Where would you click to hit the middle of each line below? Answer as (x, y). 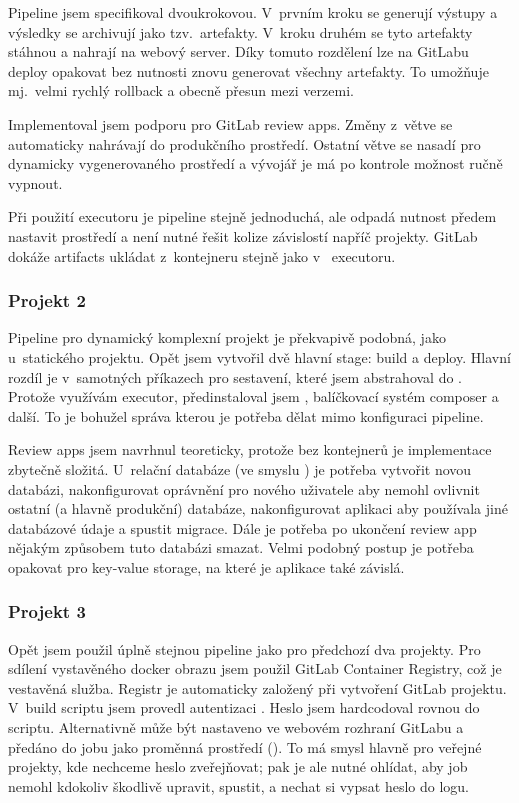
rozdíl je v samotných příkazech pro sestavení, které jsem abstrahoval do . (235, 376)
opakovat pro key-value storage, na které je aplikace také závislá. (206, 566)
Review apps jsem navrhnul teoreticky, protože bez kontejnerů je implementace (250, 449)
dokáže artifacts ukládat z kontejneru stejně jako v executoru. (202, 255)
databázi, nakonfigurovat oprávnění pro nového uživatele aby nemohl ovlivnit (244, 488)
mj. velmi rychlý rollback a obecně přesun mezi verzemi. (181, 90)
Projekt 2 (47, 300)
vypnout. (35, 182)
